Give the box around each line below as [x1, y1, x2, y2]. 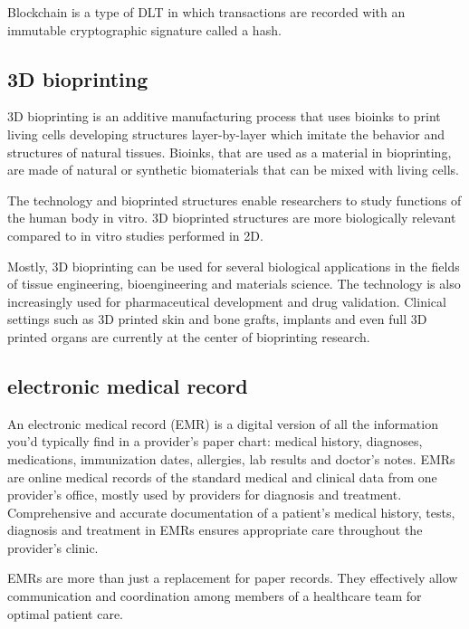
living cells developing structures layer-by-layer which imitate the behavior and [7, 124, 445, 143]
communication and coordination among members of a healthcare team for [7, 586, 422, 605]
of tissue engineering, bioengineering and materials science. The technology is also [7, 274, 461, 293]
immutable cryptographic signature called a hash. [7, 20, 282, 39]
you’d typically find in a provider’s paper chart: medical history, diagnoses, [7, 432, 423, 451]
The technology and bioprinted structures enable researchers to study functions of [7, 190, 462, 209]
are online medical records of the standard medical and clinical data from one [7, 467, 437, 486]
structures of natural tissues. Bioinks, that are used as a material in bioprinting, [7, 142, 452, 161]
